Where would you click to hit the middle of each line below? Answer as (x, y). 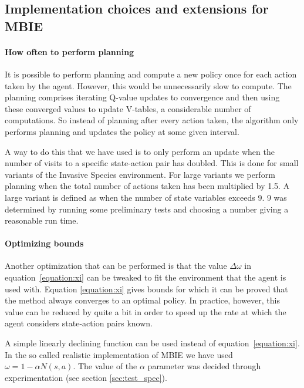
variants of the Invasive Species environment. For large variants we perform (140, 174)
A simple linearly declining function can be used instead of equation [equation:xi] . (152, 343)
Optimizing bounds (44, 243)
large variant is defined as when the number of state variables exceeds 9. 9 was (146, 197)
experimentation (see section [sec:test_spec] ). (86, 377)
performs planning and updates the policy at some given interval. (122, 131)
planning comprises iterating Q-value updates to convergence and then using (142, 97)
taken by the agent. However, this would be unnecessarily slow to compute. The (148, 85)
